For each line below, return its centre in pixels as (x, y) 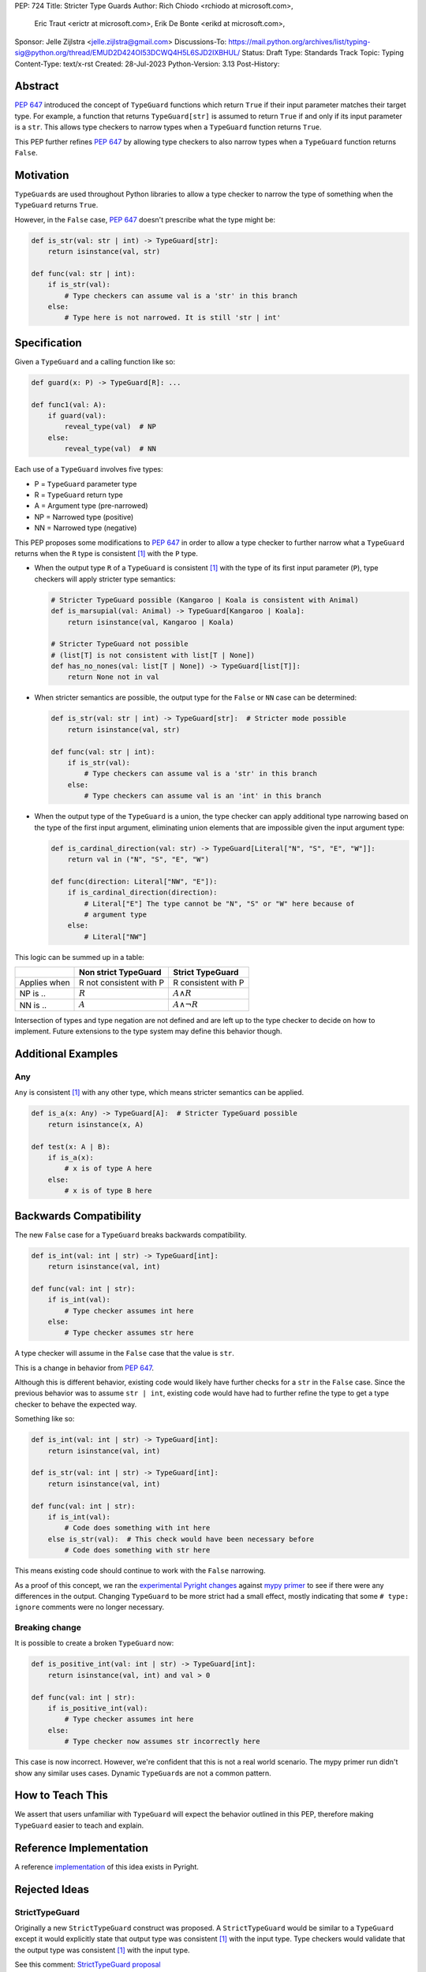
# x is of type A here (108, 1169)
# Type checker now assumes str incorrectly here (162, 1742)
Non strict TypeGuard (120, 973)
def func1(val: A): (69, 405)
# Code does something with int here (137, 1528)
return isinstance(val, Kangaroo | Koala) (151, 622)
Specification (48, 343)
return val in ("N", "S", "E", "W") (138, 859)
